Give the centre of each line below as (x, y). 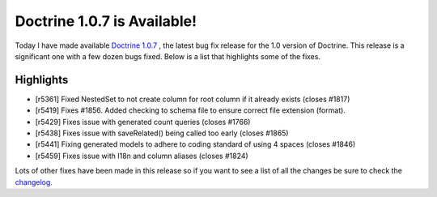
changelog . (34, 182)
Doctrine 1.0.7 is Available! (106, 21)
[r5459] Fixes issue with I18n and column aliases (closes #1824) (142, 156)
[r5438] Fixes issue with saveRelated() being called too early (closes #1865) (162, 133)
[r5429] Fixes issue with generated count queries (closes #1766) (143, 122)
